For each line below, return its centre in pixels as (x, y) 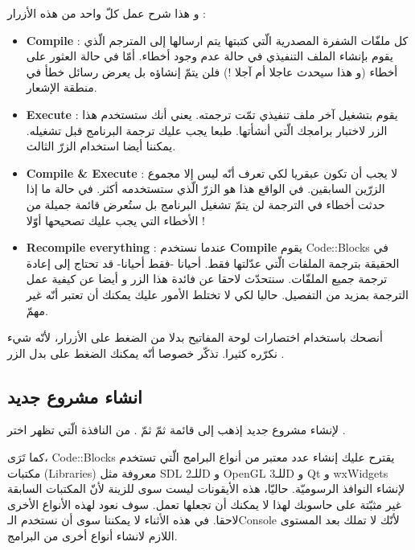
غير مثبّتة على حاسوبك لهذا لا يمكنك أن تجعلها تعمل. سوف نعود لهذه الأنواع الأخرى (205, 504)
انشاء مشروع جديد (75, 396)
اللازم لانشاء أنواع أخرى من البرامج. (92, 536)
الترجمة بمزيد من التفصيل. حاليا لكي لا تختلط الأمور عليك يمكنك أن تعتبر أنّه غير (217, 294)
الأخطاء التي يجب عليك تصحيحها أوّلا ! (115, 220)
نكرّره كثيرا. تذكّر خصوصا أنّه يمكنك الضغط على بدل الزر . (146, 353)
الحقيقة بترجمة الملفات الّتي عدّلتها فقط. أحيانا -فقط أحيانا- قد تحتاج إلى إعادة (213, 263)
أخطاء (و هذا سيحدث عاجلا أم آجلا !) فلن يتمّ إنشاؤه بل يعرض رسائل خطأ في (212, 71)
